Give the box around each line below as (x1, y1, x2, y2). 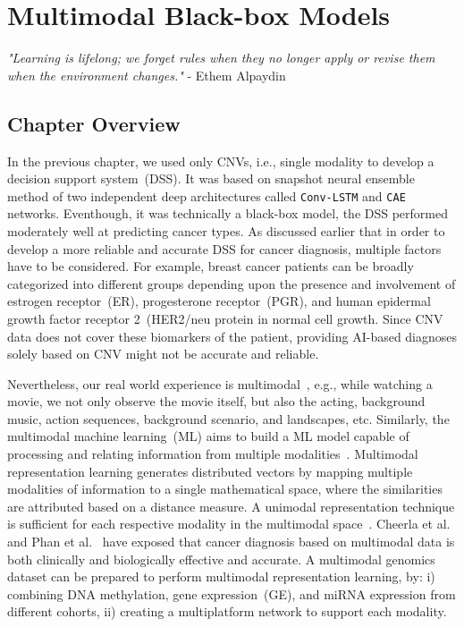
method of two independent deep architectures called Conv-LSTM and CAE (7, 186, 406, 205)
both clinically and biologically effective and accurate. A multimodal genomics (7, 549, 435, 568)
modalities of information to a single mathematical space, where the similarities (7, 479, 443, 498)
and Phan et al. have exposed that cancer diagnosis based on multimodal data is (7, 532, 455, 551)
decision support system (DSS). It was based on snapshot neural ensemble (7, 169, 415, 188)
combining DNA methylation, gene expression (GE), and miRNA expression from (7, 584, 456, 603)
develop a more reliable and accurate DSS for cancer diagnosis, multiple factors (7, 239, 442, 258)
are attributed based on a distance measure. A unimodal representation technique (7, 496, 455, 515)
